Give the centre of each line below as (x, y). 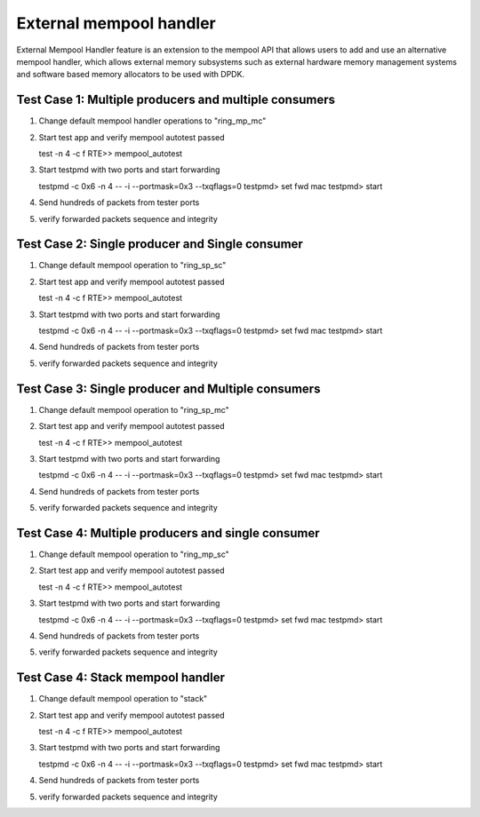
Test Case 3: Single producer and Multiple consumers (168, 389)
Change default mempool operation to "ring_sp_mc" (134, 409)
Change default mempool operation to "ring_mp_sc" (134, 554)
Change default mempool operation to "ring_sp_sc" (132, 266)
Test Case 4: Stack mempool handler (121, 678)
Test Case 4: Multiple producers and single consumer (168, 533)
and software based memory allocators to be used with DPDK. (130, 75)
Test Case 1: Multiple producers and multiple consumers (176, 100)
